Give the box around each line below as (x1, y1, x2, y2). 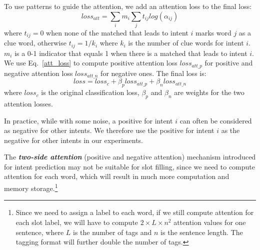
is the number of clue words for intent (128, 37, 244, 48)
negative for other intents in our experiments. (4, 134, 143, 145)
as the (221, 125, 240, 135)
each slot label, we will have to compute (15, 216, 138, 227)
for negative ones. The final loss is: (100, 67, 206, 78)
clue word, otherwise (4, 37, 66, 48)
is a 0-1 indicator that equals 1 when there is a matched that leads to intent (14, 47, 247, 58)
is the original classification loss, (41, 87, 139, 97)
